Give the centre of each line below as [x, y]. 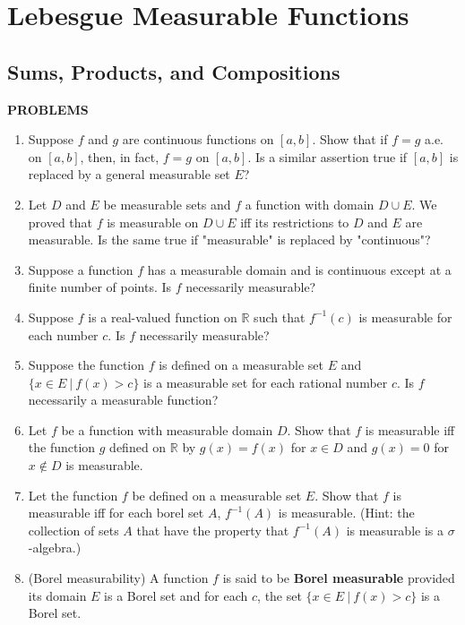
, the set [280, 595]
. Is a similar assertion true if [327, 156]
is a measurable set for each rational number [266, 382]
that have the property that [213, 530]
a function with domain [310, 204]
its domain [57, 595]
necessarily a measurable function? [123, 400]
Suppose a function [81, 269]
